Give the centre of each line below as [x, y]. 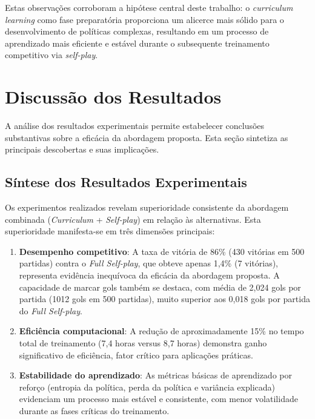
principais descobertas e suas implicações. [82, 149]
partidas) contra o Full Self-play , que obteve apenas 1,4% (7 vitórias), [149, 263]
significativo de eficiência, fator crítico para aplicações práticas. [136, 355]
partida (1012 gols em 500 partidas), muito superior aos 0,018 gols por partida [164, 299]
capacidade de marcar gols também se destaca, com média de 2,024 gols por [160, 287]
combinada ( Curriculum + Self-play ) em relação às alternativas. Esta [133, 219]
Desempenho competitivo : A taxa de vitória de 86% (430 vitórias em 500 [162, 251]
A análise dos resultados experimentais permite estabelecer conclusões [135, 126]
